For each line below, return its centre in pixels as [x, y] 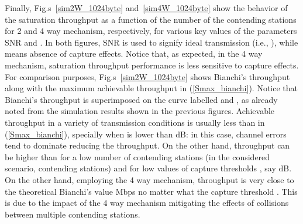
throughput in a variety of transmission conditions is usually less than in [135, 122]
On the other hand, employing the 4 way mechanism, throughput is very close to [149, 179]
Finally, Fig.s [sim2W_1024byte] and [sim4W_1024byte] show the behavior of [146, 8]
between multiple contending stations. [73, 214]
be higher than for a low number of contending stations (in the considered [137, 156]
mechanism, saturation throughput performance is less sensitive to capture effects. [152, 65]
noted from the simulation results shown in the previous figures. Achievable [140, 111]
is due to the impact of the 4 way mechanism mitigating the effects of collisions [147, 203]
